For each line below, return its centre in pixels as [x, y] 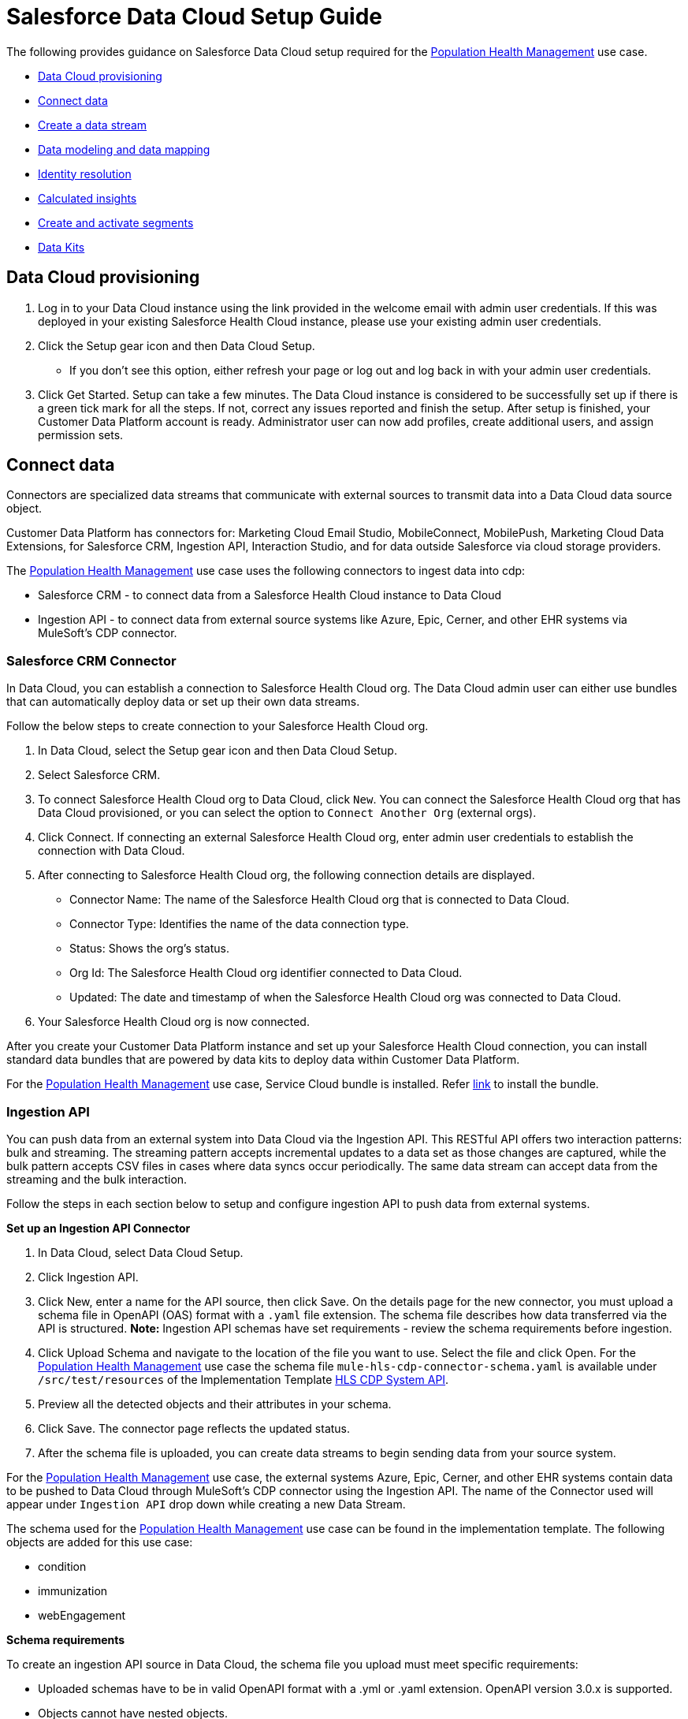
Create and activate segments [116, 222]
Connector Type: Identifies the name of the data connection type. [239, 924]
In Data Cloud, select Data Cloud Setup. [141, 1252]
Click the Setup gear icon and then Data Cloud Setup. [177, 345]
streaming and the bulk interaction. [97, 1179]
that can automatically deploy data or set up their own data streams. [183, 702]
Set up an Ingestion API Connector [99, 1228]
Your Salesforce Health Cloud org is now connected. [174, 1022]
